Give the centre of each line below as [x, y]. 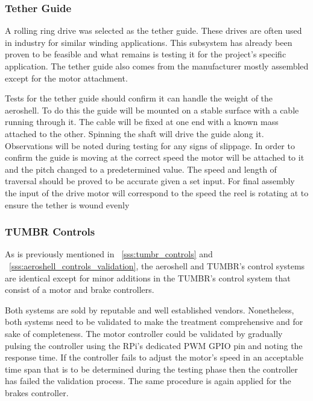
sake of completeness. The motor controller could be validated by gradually [144, 333]
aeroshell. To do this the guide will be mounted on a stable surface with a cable [152, 110]
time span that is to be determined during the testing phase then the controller [151, 369]
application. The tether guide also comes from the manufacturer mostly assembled [157, 66]
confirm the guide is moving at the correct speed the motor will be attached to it [155, 157]
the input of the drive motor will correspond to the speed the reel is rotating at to [157, 192]
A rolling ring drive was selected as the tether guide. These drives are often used [153, 30]
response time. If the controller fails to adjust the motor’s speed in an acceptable [154, 357]
